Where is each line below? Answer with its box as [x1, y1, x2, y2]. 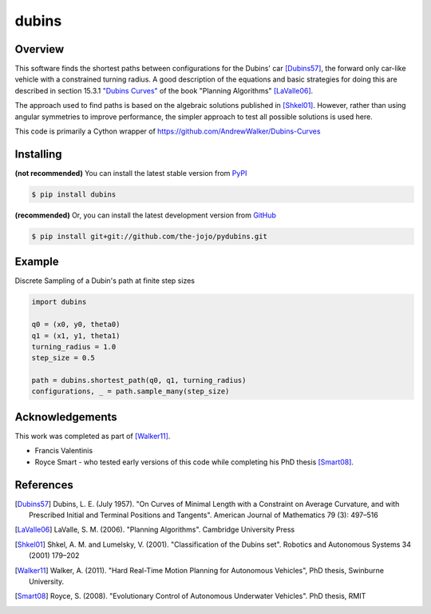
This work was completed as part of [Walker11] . [14, 431, 171, 441]
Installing [14, 147, 63, 161]
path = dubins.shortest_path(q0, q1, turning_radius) [31, 376, 247, 385]
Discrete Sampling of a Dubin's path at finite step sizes [14, 276, 196, 285]
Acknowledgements [14, 410, 117, 424]
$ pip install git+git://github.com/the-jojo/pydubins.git [31, 232, 267, 241]
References [14, 478, 73, 492]
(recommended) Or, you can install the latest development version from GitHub [14, 210, 277, 220]
